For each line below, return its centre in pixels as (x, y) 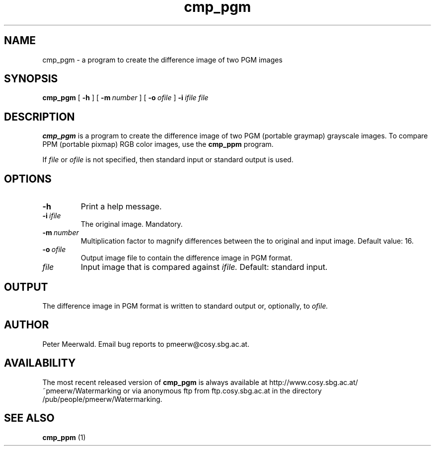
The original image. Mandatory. (132, 224)
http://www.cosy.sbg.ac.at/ (314, 382)
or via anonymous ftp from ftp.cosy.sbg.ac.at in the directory (222, 390)
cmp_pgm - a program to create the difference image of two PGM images (162, 60)
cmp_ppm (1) (64, 437)
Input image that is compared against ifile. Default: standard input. (204, 267)
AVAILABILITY (40, 363)
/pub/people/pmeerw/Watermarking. (102, 399)
